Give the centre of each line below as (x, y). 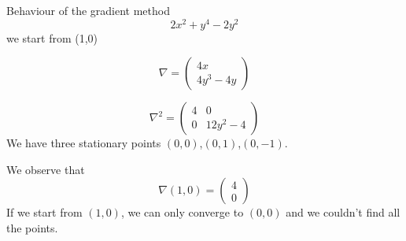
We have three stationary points (84, 143)
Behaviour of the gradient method (88, 10)
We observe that (46, 169)
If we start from (44, 212)
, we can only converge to (182, 212)
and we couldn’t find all (343, 212)
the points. (32, 228)
